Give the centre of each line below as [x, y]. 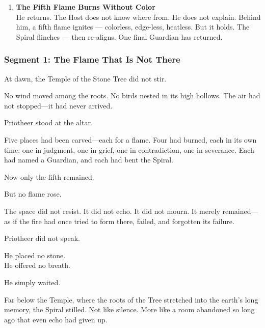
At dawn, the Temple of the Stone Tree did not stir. [85, 78]
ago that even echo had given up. [56, 319]
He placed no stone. [35, 255]
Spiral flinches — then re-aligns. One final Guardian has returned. [119, 36]
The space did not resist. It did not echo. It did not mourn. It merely [112, 211]
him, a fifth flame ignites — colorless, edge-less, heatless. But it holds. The [133, 27]
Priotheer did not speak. [42, 238]
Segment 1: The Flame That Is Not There [92, 59]
